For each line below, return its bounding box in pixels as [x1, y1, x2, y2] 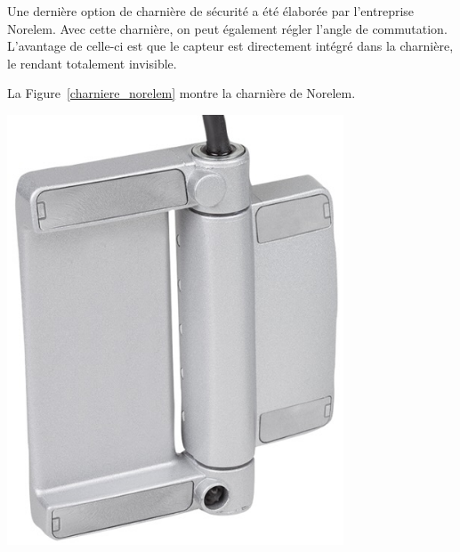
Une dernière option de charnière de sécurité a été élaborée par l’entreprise [7, 2, 415, 20]
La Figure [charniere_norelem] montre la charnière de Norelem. [7, 84, 356, 102]
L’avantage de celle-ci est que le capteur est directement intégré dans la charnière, [7, 37, 454, 55]
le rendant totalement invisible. [7, 53, 177, 72]
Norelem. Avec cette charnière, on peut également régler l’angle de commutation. [7, 19, 448, 37]
